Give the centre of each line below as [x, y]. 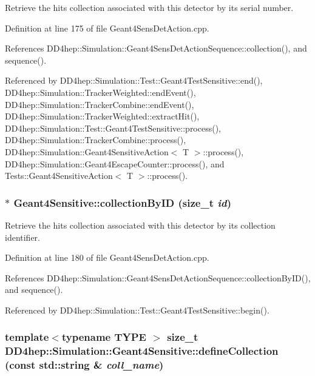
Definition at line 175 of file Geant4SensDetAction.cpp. [107, 28]
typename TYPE [104, 337]
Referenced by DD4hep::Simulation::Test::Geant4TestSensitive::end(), [134, 80]
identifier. [23, 237]
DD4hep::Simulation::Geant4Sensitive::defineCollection [142, 351]
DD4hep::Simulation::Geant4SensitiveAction [87, 151]
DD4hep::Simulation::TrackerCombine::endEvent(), [100, 104]
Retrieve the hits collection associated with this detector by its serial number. [149, 7]
